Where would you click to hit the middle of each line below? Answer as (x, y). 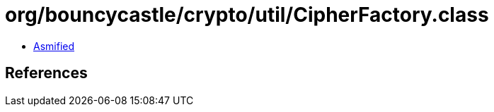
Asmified (54, 46)
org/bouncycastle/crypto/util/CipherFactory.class (247, 15)
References (46, 73)
